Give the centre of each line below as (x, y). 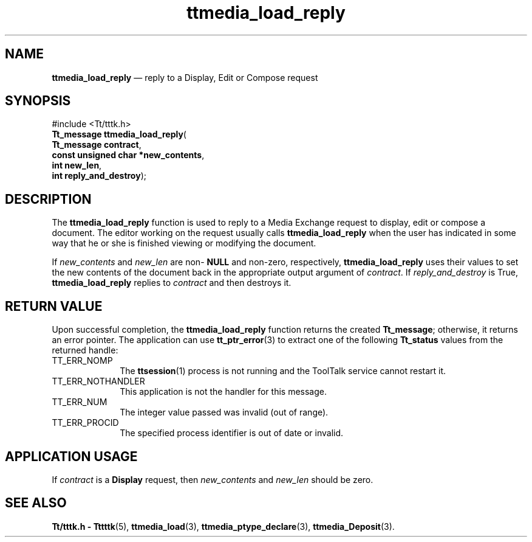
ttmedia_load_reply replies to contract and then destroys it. (172, 283)
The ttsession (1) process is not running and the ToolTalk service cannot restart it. (283, 371)
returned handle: (85, 350)
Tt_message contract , (97, 145)
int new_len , (77, 165)
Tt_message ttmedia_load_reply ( (119, 134)
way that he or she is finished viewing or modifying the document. (184, 243)
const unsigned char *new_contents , (128, 155)
